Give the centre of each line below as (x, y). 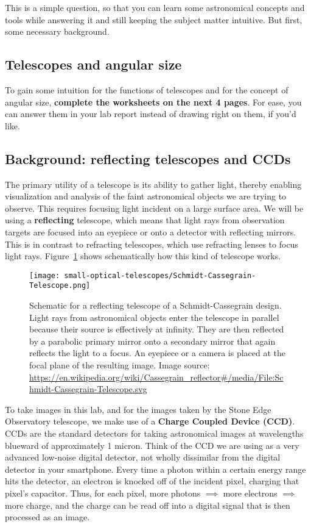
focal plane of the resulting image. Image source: (120, 365)
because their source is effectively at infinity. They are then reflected (157, 329)
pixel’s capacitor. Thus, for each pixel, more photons (103, 493)
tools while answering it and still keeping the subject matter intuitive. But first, (154, 19)
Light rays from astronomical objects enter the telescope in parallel (154, 317)
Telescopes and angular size (93, 64)
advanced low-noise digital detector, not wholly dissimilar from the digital (143, 457)
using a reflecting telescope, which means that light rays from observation (145, 220)
